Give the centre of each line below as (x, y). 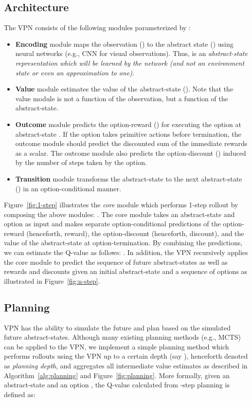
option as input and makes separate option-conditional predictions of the (112, 224)
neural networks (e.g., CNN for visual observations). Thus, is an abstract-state (131, 53)
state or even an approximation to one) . (75, 72)
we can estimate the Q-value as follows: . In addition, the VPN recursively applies (126, 252)
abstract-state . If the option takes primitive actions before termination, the (128, 134)
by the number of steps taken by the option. (81, 162)
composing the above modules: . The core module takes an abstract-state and (119, 214)
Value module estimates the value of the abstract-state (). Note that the (124, 89)
